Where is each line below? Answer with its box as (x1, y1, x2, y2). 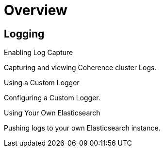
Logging (4, 27, 45, 40)
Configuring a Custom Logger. (4, 94, 100, 102)
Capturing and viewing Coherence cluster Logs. (4, 63, 157, 72)
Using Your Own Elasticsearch (4, 109, 100, 117)
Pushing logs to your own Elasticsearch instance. (4, 124, 161, 132)
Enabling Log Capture (4, 48, 73, 57)
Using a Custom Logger (4, 78, 80, 87)
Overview (4, 2, 67, 19)
